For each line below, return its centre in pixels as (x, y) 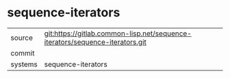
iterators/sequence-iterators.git (95, 42)
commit (23, 53)
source (22, 38)
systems (24, 64)
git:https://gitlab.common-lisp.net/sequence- (118, 34)
